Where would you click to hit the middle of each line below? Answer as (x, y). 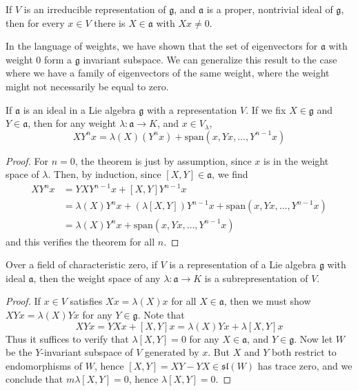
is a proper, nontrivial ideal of (270, 9)
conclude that (34, 379)
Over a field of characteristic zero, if (81, 264)
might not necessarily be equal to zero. (87, 86)
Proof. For (27, 160)
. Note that (161, 314)
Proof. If (23, 301)
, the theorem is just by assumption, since (163, 160)
